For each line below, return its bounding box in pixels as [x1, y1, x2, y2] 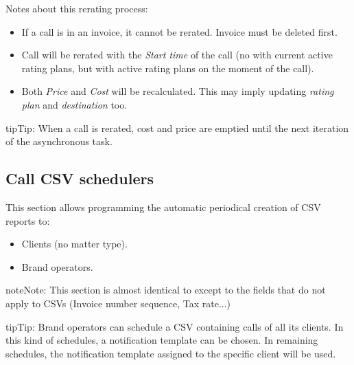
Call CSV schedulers [5, 168, 154, 189]
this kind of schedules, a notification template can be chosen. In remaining [5, 333, 318, 347]
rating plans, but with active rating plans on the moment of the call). [21, 60, 314, 75]
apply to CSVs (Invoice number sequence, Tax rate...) [5, 296, 231, 310]
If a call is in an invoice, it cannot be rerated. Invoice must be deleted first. [21, 24, 338, 38]
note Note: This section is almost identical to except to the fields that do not [5, 283, 326, 297]
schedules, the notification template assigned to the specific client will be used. [5, 346, 336, 360]
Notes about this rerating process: [5, 1, 148, 15]
